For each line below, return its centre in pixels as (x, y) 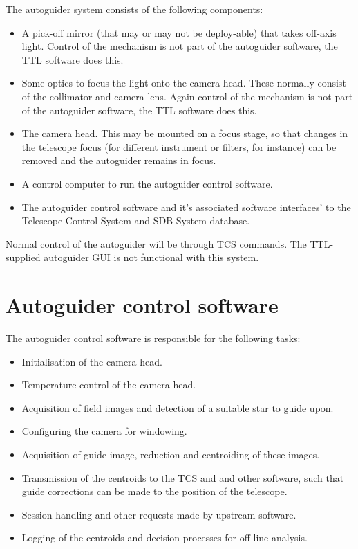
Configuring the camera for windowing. (104, 431)
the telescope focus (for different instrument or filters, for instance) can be (179, 146)
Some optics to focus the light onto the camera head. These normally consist (184, 83)
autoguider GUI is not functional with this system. (151, 257)
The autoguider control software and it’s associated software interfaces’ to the (186, 207)
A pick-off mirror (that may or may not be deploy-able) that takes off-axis (179, 32)
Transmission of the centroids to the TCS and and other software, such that (183, 477)
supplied (23, 257)
